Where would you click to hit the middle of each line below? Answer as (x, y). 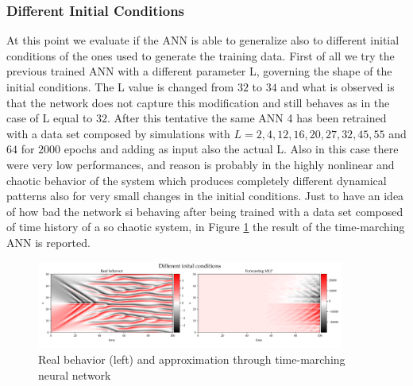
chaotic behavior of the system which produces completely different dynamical (197, 180)
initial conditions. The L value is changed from (120, 87)
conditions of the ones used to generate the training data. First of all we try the (201, 55)
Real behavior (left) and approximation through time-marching (192, 359)
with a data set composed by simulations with (118, 133)
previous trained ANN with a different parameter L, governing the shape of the (199, 71)
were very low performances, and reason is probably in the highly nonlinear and (201, 164)
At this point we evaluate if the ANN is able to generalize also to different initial (203, 40)
